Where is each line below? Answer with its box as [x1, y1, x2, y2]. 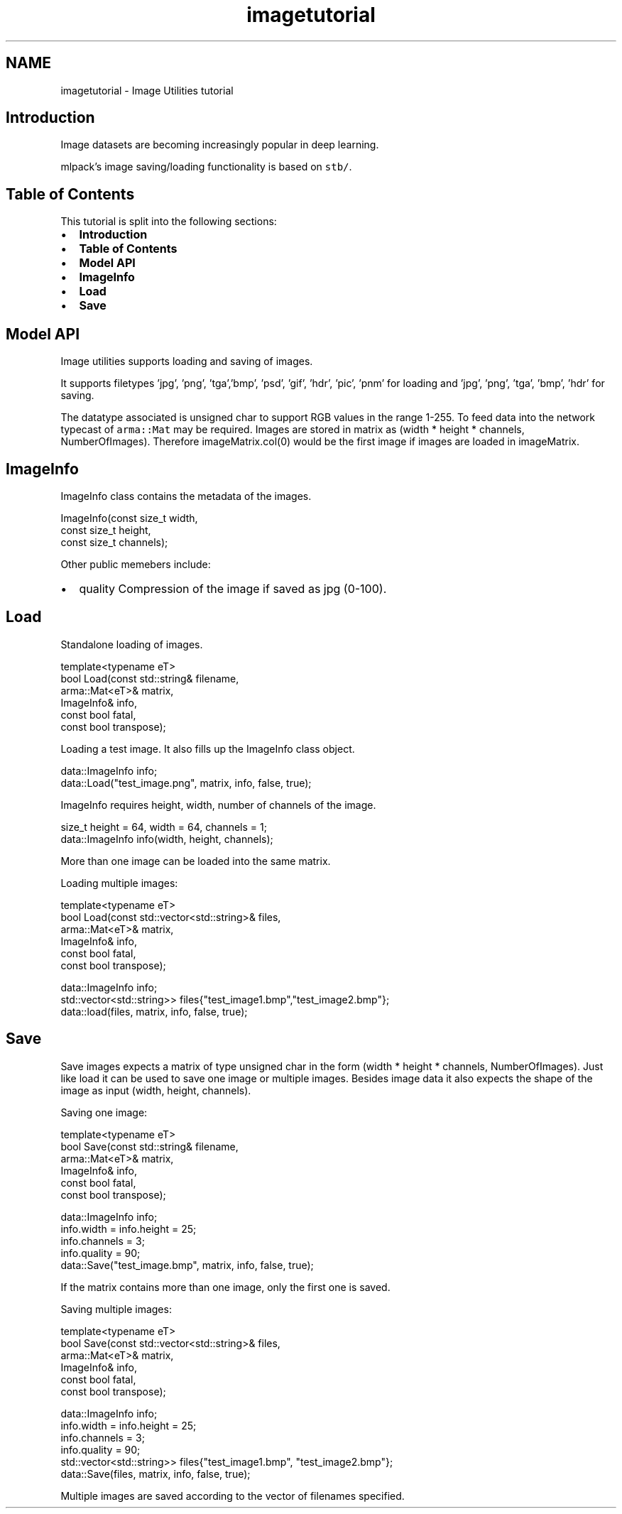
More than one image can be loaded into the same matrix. [60, 854, 331, 867]
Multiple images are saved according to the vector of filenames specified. [60, 1489, 405, 1502]
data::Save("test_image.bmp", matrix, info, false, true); [60, 1258, 314, 1271]
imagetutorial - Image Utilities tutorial [60, 84, 234, 97]
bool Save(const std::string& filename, [60, 1140, 239, 1153]
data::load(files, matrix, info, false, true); [60, 1005, 248, 1018]
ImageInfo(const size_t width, [60, 511, 198, 524]
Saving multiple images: [60, 1302, 172, 1315]
